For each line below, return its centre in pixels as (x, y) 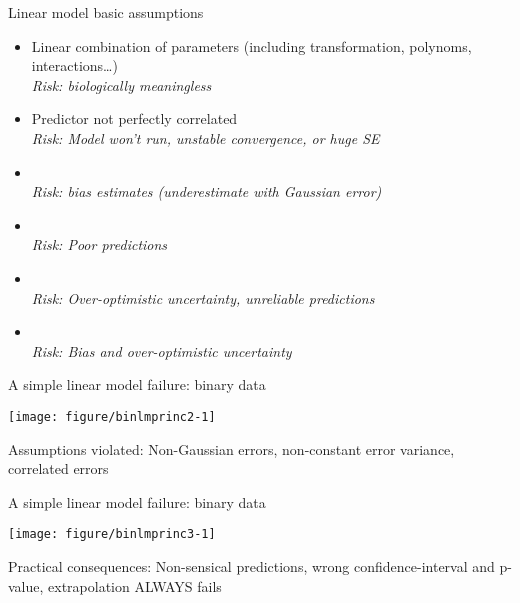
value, (26, 585)
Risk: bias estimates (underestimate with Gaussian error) (206, 191)
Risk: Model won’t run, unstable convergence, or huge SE (205, 137)
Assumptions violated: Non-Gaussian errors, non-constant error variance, (231, 448)
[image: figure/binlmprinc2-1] (112, 416)
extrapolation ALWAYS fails (135, 585)
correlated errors (58, 468)
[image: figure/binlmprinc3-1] (112, 534)
